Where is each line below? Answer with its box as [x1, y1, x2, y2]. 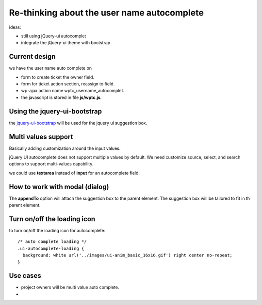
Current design [9, 52, 56, 61]
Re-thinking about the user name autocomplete [9, 7, 204, 18]
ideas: [9, 24, 21, 30]
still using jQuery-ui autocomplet [21, 33, 86, 39]
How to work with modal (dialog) [9, 182, 109, 191]
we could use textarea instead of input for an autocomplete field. [9, 170, 140, 176]
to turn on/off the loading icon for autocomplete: [9, 227, 106, 233]
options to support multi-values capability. [9, 161, 94, 167]
